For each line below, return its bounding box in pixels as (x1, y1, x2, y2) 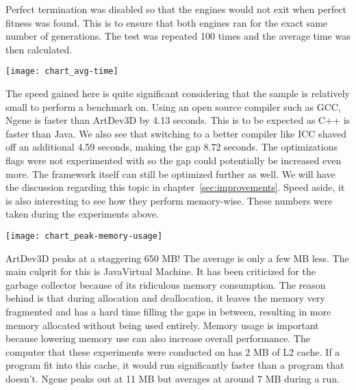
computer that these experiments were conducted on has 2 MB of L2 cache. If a (5, 344, 340, 359)
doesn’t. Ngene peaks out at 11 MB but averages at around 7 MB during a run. (5, 371, 340, 385)
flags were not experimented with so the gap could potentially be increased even (5, 153, 342, 167)
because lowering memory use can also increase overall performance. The (5, 331, 310, 346)
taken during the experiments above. (5, 207, 159, 221)
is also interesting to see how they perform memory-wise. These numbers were (5, 193, 333, 207)
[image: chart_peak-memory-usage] (5, 231, 163, 241)
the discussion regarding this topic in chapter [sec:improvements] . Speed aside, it (5, 180, 345, 194)
